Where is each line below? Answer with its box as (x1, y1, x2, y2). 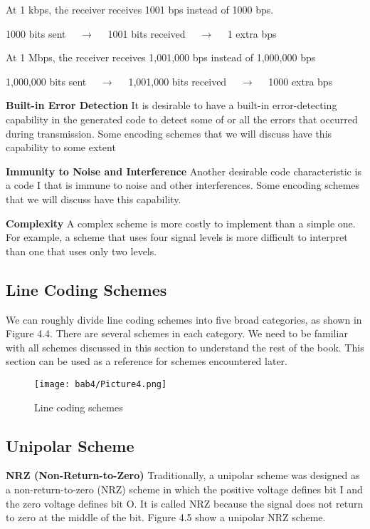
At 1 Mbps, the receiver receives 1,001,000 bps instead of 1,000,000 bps (6, 50, 316, 65)
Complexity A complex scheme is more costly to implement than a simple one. (6, 215, 356, 230)
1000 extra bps (268, 73, 333, 88)
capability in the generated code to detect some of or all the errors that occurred (6, 111, 358, 126)
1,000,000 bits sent (6, 73, 87, 88)
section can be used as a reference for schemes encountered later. (6, 354, 288, 369)
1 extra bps (227, 26, 277, 41)
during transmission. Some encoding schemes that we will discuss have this (6, 125, 332, 140)
